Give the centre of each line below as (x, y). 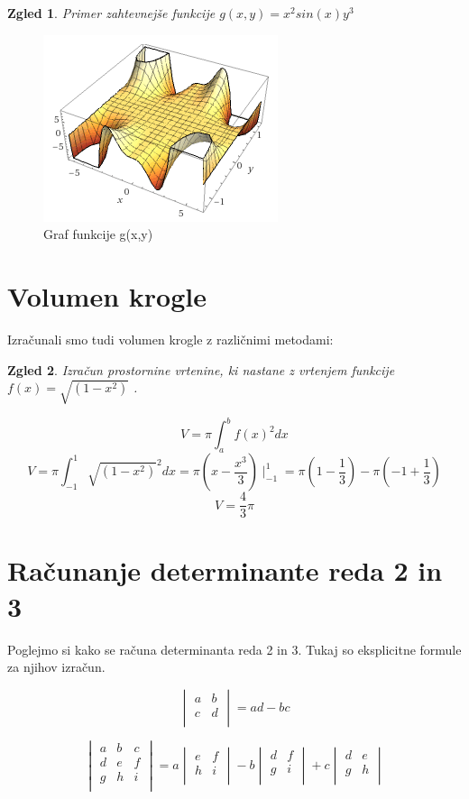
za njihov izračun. (56, 667)
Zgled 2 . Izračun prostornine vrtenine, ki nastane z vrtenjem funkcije (201, 369)
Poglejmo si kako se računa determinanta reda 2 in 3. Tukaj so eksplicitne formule (234, 649)
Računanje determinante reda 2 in (225, 570)
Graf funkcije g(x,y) (98, 234)
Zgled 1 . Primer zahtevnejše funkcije (111, 13)
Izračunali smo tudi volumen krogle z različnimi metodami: (170, 339)
